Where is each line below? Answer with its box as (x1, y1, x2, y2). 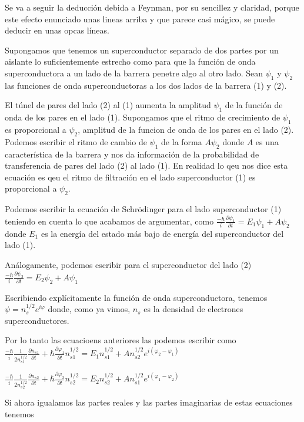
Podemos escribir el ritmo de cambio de (5, 135, 147, 148)
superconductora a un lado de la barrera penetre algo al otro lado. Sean (5, 66, 263, 79)
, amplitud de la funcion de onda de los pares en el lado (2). (78, 123, 294, 135)
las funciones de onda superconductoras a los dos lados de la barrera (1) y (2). (5, 79, 287, 91)
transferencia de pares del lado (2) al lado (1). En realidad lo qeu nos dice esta (5, 159, 288, 172)
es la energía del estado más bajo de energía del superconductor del (41, 227, 284, 239)
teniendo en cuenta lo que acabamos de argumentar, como (5, 215, 214, 227)
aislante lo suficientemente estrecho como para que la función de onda (5, 55, 256, 68)
